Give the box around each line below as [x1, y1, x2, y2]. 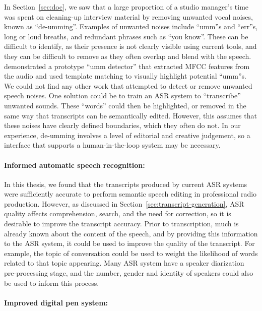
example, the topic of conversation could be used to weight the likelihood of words [4, 247, 258, 258]
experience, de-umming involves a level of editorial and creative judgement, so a [4, 130, 250, 140]
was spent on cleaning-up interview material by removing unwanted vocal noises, [4, 11, 253, 22]
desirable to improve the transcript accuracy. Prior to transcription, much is [4, 218, 239, 229]
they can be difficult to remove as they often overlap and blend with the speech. [4, 50, 251, 61]
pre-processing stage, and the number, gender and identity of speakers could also [4, 268, 253, 278]
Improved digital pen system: [4, 297, 108, 307]
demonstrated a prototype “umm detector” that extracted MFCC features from [4, 60, 250, 71]
